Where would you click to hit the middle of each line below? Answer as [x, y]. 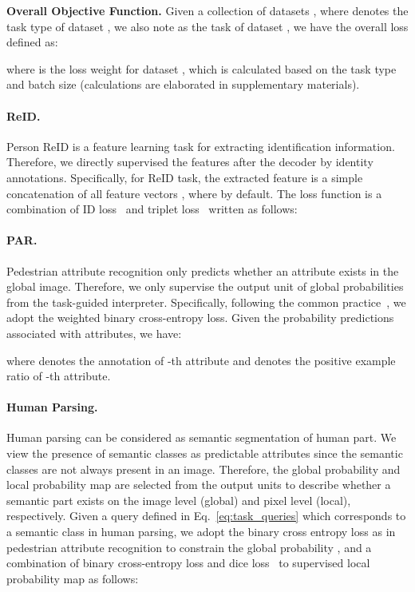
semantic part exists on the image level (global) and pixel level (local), [179, 500]
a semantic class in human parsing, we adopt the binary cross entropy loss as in [201, 532]
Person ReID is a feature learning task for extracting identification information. [201, 146]
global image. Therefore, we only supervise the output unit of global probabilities [205, 286]
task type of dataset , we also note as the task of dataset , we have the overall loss [207, 26]
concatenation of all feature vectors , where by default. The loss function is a [194, 193]
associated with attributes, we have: [94, 333]
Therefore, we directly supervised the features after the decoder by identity [190, 162]
